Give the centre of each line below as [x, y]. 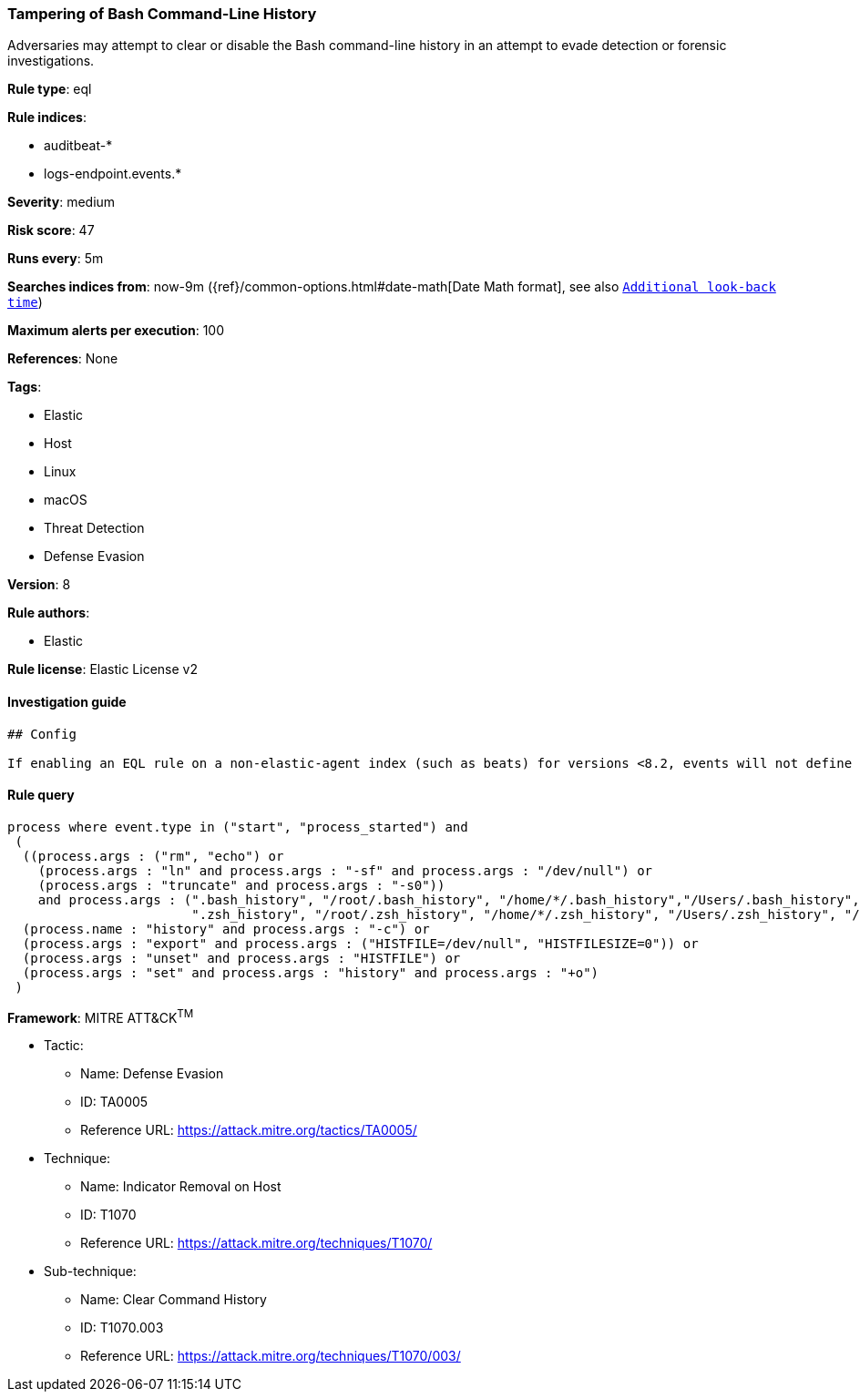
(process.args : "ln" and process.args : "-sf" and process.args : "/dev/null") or [345, 870]
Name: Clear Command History [174, 1300]
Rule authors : [49, 613]
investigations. [51, 61]
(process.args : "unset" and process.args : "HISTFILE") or [241, 958]
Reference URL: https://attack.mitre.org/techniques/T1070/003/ [271, 1356]
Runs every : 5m [56, 259]
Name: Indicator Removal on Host [181, 1187]
